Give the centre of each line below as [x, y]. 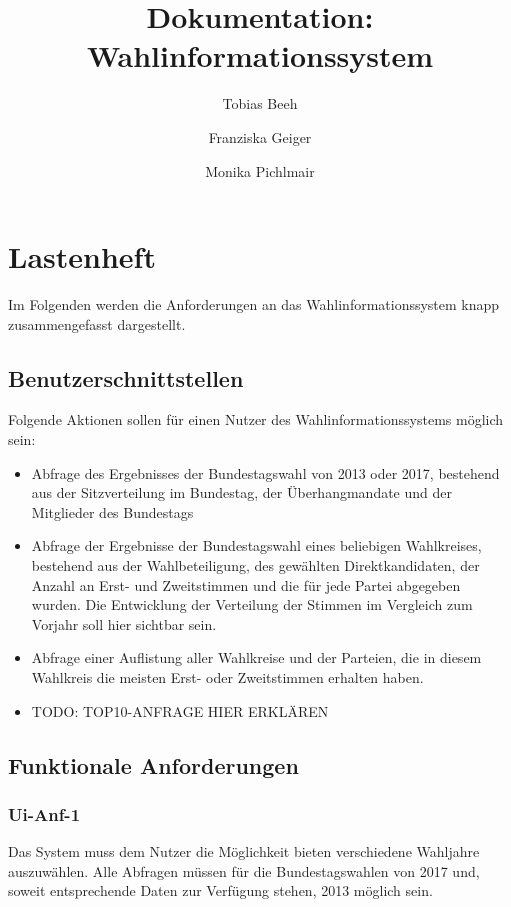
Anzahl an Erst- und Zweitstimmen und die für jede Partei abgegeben [246, 584]
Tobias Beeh [260, 103]
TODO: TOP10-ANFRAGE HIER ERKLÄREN [180, 710]
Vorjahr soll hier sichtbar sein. [124, 623]
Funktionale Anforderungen [153, 764]
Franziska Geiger [260, 136]
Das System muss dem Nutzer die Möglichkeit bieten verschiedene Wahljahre [244, 851]
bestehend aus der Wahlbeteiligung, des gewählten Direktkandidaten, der [255, 564]
